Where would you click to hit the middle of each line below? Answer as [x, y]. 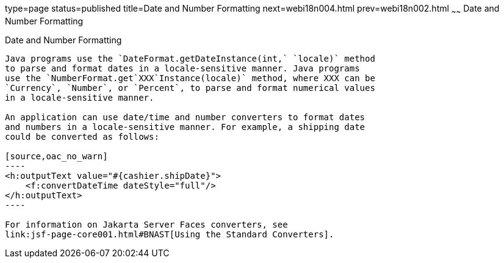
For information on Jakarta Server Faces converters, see [146, 224]
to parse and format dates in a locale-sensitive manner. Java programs [182, 68]
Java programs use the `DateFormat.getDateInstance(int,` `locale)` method [190, 58]
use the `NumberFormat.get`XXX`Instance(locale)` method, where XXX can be [190, 78]
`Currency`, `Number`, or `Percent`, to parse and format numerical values [190, 88]
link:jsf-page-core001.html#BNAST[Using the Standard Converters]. [170, 234]
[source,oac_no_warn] [56, 156]
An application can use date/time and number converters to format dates [185, 117]
